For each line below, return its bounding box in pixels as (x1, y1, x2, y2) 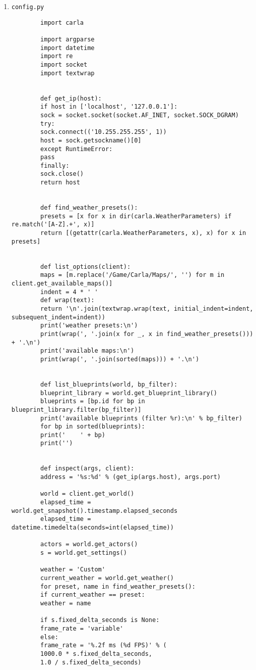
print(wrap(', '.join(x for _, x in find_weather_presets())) (40, 330, 253, 338)
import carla (40, 19, 84, 26)
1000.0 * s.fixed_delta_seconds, (40, 650, 152, 657)
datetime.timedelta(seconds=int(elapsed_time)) (11, 524, 174, 532)
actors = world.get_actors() (40, 541, 138, 548)
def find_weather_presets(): (40, 204, 138, 212)
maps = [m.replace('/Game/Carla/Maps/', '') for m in (40, 271, 225, 279)
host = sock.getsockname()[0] (40, 136, 142, 144)
